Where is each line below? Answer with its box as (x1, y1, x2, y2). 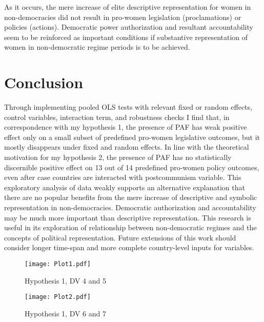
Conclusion (4, 72, 84, 93)
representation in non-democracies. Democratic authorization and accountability (4, 202, 256, 213)
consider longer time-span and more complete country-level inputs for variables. (4, 242, 254, 253)
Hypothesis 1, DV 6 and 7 (25, 308, 107, 318)
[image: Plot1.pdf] (25, 260, 91, 268)
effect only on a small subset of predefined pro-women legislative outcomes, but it (4, 131, 260, 142)
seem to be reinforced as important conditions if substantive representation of (4, 31, 248, 42)
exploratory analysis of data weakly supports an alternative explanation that (4, 182, 245, 192)
